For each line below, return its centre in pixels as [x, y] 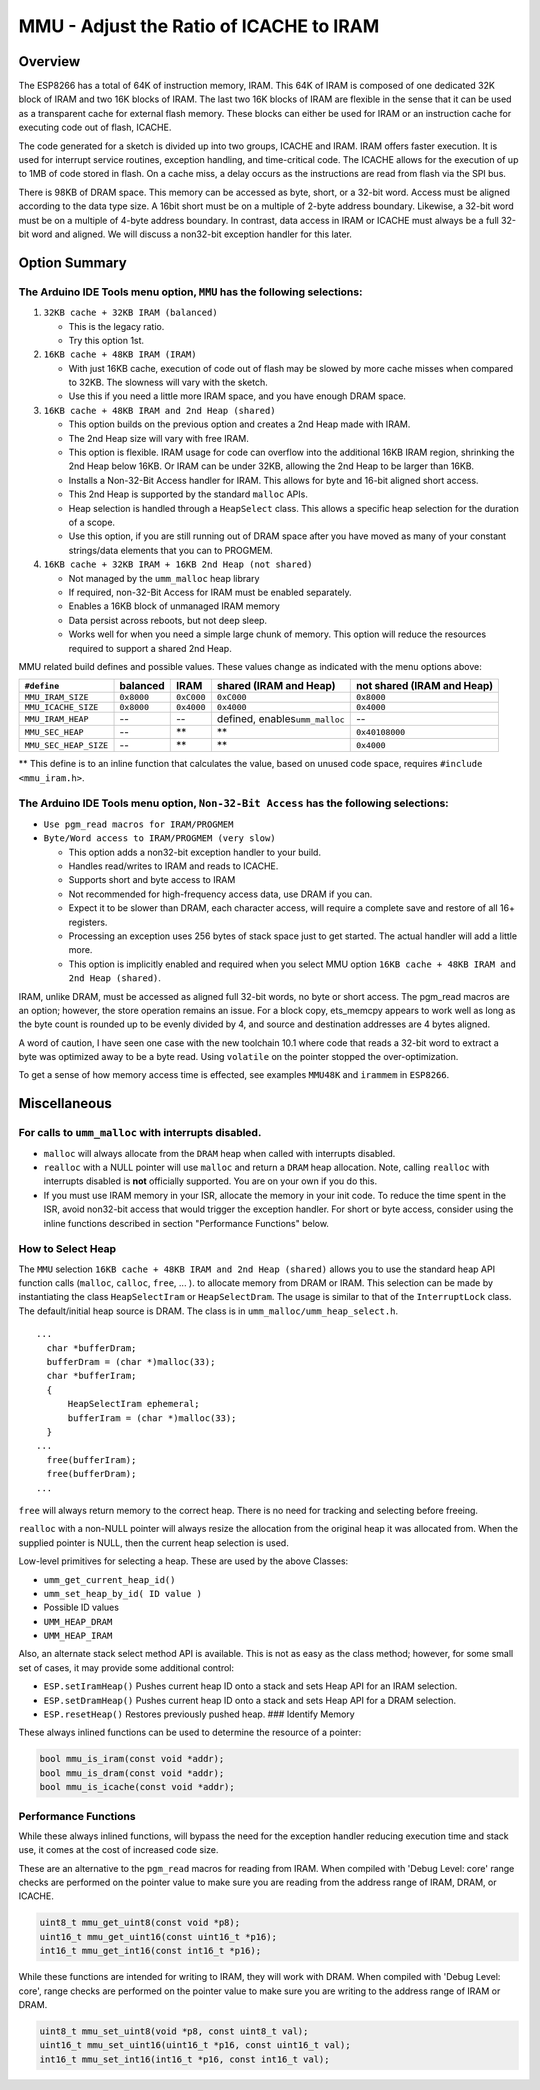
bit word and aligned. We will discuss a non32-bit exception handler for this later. [185, 234]
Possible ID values [81, 1607]
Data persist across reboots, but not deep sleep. [168, 620]
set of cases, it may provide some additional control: [126, 1667]
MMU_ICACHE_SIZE [61, 707]
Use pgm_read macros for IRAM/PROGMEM [138, 824]
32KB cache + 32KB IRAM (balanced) [131, 313]
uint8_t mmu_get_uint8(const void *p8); [139, 1923]
